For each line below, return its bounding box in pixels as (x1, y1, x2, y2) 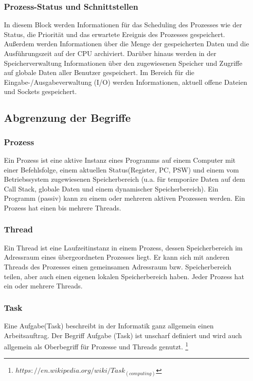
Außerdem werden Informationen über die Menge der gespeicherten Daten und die (4, 38, 249, 49)
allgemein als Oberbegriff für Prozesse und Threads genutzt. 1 (4, 340, 188, 351)
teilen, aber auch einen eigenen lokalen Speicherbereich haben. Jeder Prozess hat (4, 271, 244, 281)
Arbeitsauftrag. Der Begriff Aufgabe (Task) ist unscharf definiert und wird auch (4, 330, 242, 340)
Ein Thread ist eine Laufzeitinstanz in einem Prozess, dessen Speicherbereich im (4, 242, 243, 252)
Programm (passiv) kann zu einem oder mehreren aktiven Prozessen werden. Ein (4, 193, 245, 203)
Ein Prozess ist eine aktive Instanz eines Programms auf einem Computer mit (4, 154, 235, 165)
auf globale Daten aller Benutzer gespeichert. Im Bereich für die (4, 67, 195, 77)
